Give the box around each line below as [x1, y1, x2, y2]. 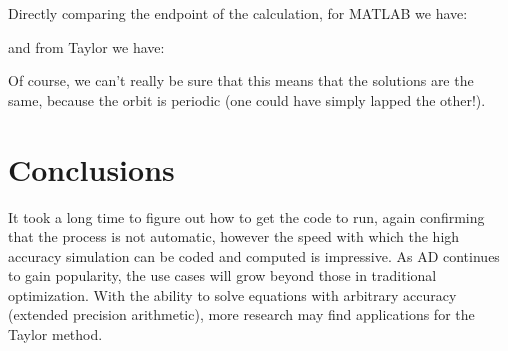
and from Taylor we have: [8, 36, 165, 57]
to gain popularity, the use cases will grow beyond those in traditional [8, 265, 437, 286]
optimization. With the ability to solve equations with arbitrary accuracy [8, 284, 457, 305]
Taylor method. [8, 324, 103, 345]
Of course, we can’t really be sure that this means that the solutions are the [8, 70, 474, 91]
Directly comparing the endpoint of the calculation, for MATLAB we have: [8, 3, 468, 23]
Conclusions [8, 148, 175, 189]
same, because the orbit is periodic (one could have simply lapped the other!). [8, 89, 486, 110]
